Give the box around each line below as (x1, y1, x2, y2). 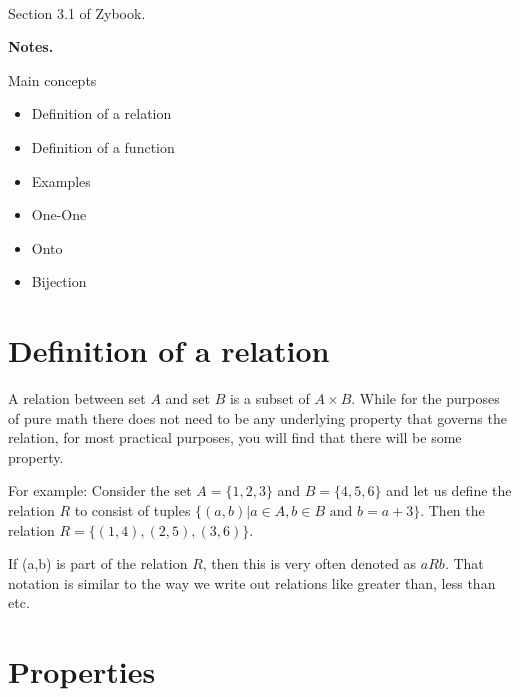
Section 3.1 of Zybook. (8, 2, 146, 23)
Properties (8, 651, 156, 692)
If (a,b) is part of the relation (8, 553, 188, 574)
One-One (31, 204, 87, 225)
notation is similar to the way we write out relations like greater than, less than (8, 572, 496, 593)
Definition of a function (31, 136, 175, 157)
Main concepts (8, 69, 97, 90)
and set (165, 388, 210, 409)
